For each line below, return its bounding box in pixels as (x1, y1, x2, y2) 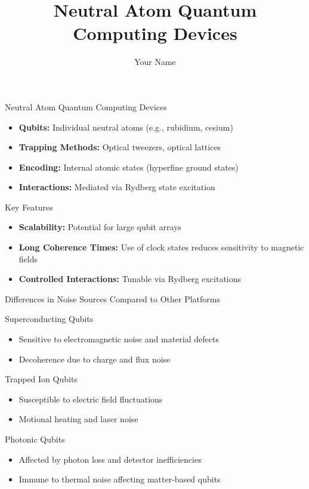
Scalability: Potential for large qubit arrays (18, 221, 182, 233)
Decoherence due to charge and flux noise (18, 352, 171, 365)
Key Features (5, 200, 53, 213)
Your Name (134, 55, 176, 68)
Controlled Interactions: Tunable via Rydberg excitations (18, 273, 242, 285)
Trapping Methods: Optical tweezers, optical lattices (18, 141, 221, 153)
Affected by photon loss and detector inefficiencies (18, 453, 202, 465)
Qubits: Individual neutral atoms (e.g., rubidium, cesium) (18, 120, 233, 133)
